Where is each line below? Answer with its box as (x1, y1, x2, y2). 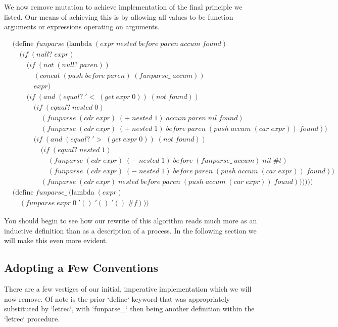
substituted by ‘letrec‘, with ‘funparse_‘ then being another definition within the (4, 303, 255, 314)
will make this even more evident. (4, 235, 108, 246)
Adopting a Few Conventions (4, 260, 158, 275)
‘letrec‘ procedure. (4, 313, 60, 324)
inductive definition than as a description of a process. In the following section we (4, 225, 257, 236)
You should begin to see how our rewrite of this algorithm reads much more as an (4, 215, 257, 226)
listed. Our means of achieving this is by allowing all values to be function (4, 11, 233, 22)
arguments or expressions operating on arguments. (4, 21, 160, 32)
